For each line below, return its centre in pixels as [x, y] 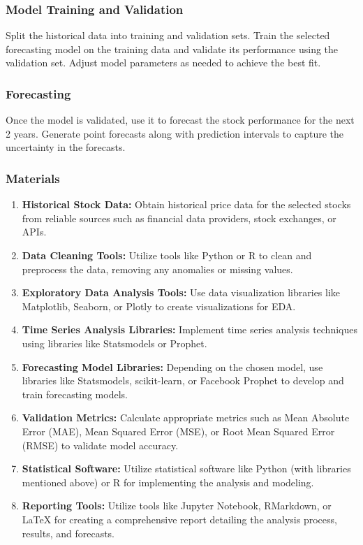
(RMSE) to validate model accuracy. [100, 445]
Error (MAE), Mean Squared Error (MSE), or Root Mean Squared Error [178, 431]
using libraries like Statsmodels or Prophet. [114, 343]
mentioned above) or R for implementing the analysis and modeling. [168, 482]
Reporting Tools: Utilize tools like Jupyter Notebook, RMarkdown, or [177, 506]
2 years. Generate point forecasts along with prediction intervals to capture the [175, 133]
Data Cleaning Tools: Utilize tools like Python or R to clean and [167, 255]
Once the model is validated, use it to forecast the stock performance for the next [180, 120]
